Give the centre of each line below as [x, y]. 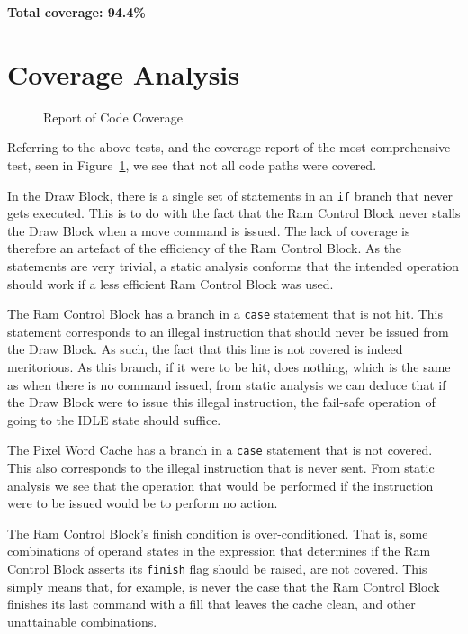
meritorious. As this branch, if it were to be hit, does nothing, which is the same [229, 366]
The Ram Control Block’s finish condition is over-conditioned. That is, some [218, 533]
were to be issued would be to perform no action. [143, 503]
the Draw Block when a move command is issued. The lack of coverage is [209, 230]
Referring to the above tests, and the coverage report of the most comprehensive [229, 147]
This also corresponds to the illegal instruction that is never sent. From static [221, 467]
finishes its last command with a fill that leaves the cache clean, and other [211, 604]
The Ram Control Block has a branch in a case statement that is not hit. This [225, 314]
